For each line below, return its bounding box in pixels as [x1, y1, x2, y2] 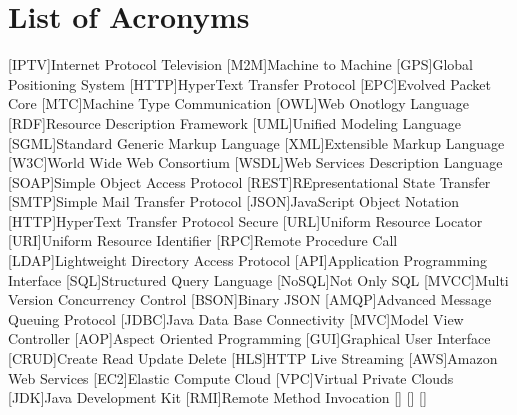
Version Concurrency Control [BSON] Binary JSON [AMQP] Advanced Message [8, 289, 492, 310]
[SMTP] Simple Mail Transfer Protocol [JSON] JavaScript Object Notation [8, 191, 460, 212]
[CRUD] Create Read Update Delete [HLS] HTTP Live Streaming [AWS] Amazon [8, 348, 498, 369]
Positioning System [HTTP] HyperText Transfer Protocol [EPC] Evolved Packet [8, 73, 491, 94]
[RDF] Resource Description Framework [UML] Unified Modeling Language [8, 112, 462, 133]
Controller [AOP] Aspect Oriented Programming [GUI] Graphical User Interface [8, 328, 491, 349]
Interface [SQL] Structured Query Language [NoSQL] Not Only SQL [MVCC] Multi [8, 269, 509, 290]
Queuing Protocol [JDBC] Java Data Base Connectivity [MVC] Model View [8, 308, 464, 329]
